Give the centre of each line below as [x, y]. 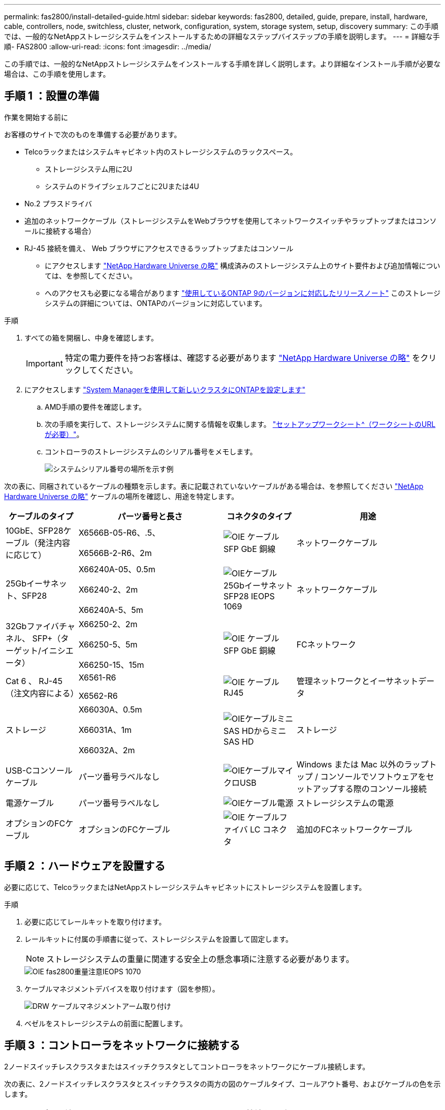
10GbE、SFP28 [35, 530]
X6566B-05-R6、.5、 [119, 532]
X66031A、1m [105, 730]
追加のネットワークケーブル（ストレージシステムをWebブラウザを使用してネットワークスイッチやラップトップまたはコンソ [231, 221]
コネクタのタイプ [259, 516]
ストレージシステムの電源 [345, 803]
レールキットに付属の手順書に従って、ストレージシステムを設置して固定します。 [159, 939]
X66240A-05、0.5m [117, 569]
